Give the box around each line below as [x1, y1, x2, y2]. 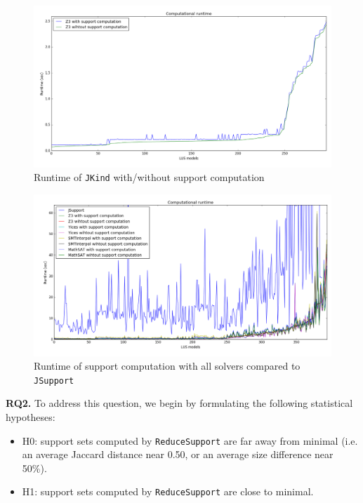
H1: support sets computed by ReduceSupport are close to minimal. [22, 484, 314, 499]
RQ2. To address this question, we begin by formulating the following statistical [6, 396, 353, 410]
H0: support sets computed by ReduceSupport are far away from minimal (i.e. [22, 433, 358, 448]
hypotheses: [6, 409, 55, 424]
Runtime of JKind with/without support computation [34, 170, 265, 185]
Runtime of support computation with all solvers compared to [34, 358, 301, 373]
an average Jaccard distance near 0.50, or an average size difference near [22, 447, 334, 462]
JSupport [34, 375, 74, 386]
